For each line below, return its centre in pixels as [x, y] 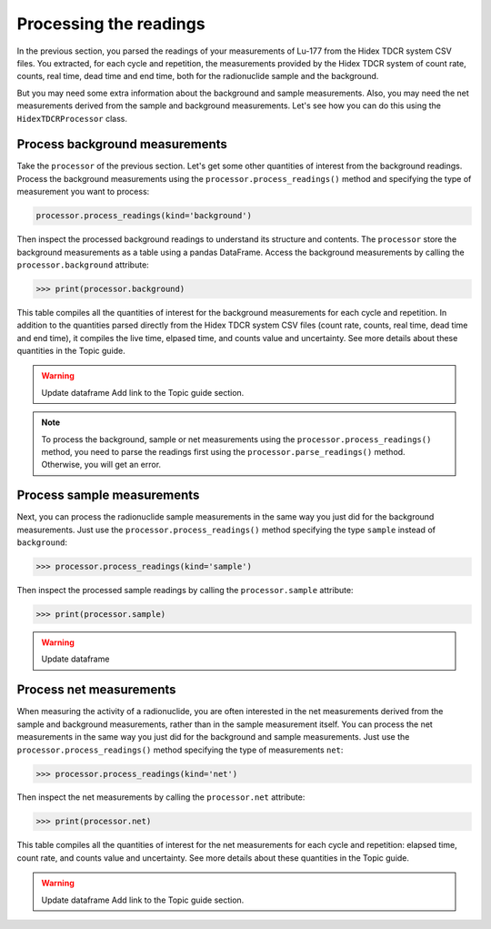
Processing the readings [111, 24]
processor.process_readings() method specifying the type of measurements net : [180, 750]
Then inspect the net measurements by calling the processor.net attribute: [161, 797]
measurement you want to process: [83, 192]
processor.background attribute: [83, 265]
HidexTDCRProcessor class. [72, 118]
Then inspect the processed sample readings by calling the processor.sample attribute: [185, 591]
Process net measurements [96, 690]
